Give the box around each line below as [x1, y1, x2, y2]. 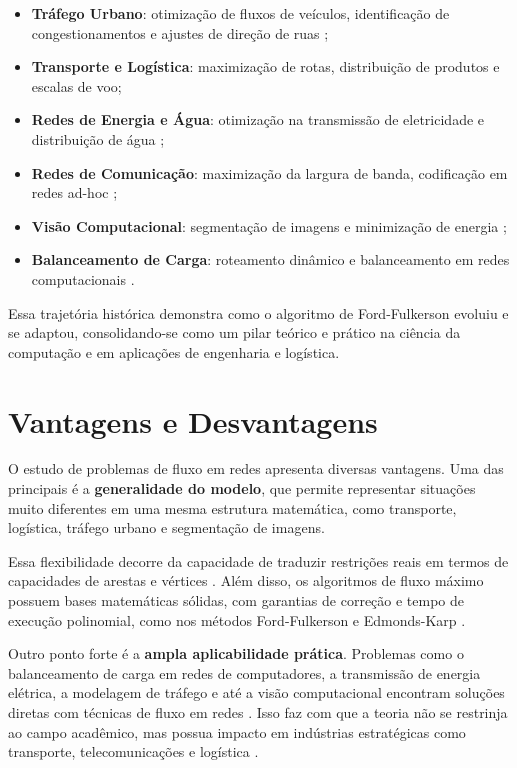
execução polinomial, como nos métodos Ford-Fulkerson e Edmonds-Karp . [8, 609, 466, 630]
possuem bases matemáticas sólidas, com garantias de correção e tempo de [8, 590, 465, 610]
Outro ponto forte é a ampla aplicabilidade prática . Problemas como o [8, 643, 464, 664]
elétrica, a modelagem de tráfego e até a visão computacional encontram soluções [8, 682, 505, 703]
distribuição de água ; [31, 128, 165, 149]
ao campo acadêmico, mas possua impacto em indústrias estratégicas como [8, 721, 466, 742]
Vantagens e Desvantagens [8, 400, 378, 441]
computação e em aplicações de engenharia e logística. [8, 341, 340, 362]
